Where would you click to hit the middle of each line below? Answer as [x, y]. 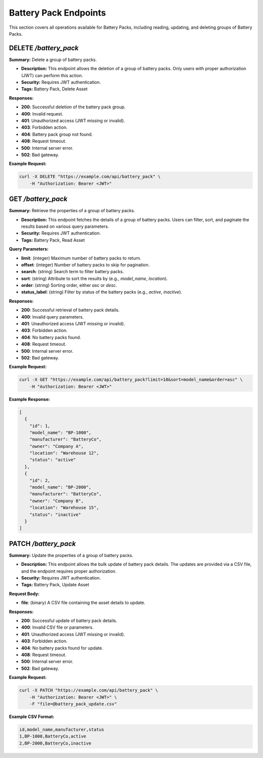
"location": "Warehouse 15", [64, 508]
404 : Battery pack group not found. [57, 134]
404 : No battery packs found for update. [62, 648]
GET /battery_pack [38, 199]
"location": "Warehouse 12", [64, 453]
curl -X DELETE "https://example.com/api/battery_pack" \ [90, 177]
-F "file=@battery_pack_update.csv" [73, 704]
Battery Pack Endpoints [57, 13]
